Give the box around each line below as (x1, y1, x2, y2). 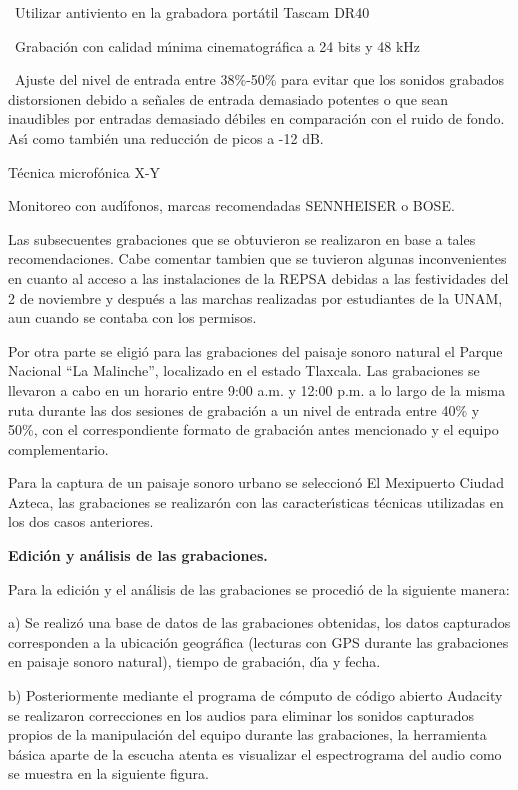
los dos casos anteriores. (8, 511, 154, 532)
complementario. (8, 438, 109, 459)
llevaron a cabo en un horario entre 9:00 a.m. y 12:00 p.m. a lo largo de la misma (8, 379, 506, 400)
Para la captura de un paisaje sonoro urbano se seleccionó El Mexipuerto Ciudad (8, 472, 504, 493)
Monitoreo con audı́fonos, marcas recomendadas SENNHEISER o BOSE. (8, 195, 455, 216)
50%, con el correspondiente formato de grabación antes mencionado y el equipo (8, 419, 499, 440)
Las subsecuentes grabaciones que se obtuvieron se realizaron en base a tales (8, 228, 476, 249)
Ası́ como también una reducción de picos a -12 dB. (8, 127, 324, 148)
